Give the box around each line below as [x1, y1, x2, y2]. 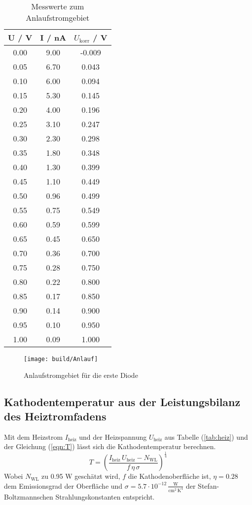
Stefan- [198, 480, 219, 491]
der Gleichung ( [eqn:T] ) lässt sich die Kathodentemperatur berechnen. [4, 441, 216, 452]
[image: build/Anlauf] [24, 356, 98, 363]
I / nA [40, 32, 67, 43]
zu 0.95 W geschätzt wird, [41, 471, 120, 481]
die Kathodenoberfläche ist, [128, 471, 211, 481]
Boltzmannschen [4, 491, 53, 502]
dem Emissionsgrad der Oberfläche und [4, 480, 123, 491]
